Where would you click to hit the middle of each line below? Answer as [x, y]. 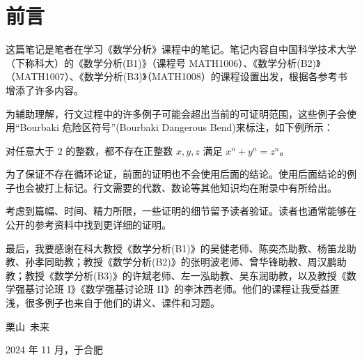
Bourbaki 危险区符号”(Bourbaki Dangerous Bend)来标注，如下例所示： [176, 127]
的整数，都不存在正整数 [119, 150]
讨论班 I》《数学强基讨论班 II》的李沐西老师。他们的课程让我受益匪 [187, 289]
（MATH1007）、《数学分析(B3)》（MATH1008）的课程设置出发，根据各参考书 [176, 76]
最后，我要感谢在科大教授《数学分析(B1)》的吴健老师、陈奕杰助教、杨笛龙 [176, 248]
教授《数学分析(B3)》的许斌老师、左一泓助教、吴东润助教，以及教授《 [186, 275]
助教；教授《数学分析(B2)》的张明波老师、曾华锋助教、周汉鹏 [195, 262]
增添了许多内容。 [45, 90]
